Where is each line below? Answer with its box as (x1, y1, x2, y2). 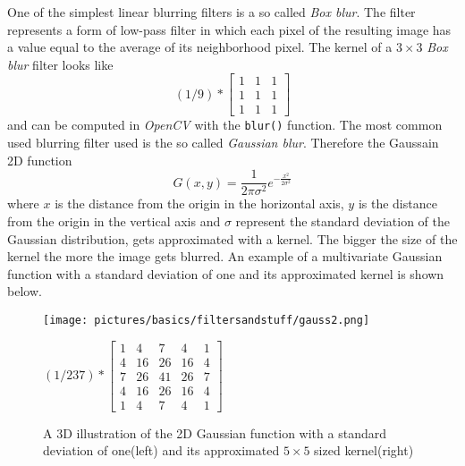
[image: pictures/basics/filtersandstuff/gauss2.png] (43, 313, 370, 326)
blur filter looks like (7, 55, 114, 73)
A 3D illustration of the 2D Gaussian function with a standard (43, 423, 386, 442)
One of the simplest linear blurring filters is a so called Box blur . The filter (7, 3, 416, 21)
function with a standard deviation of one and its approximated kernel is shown (7, 264, 444, 283)
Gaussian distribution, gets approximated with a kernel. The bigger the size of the (7, 229, 458, 248)
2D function (7, 150, 72, 169)
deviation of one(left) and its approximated (43, 441, 280, 460)
